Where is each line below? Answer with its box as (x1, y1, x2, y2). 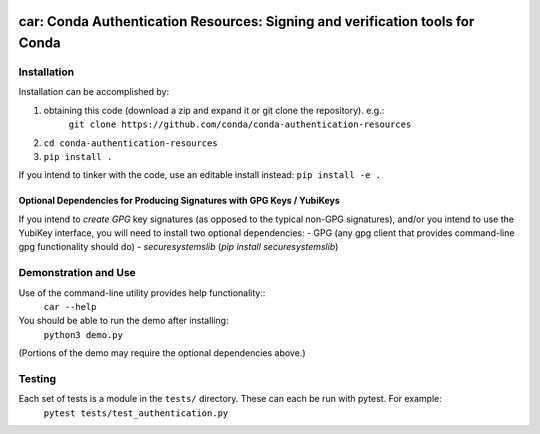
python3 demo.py (43, 329, 124, 340)
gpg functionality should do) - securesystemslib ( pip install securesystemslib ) (18, 241, 339, 253)
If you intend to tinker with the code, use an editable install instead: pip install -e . (18, 169, 382, 181)
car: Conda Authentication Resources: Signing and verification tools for (18, 13, 475, 30)
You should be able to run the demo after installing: (18, 315, 229, 327)
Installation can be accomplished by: (18, 86, 170, 98)
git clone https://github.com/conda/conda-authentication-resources (68, 119, 412, 130)
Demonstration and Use (18, 266, 137, 280)
